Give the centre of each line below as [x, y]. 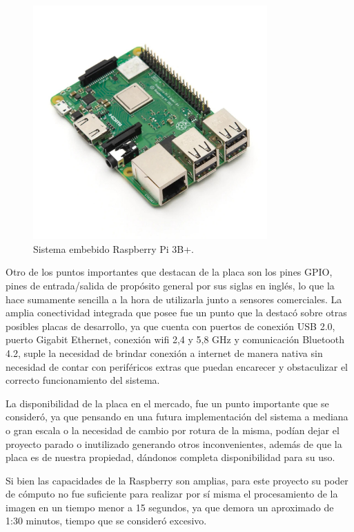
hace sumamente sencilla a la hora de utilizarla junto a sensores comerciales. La [174, 299]
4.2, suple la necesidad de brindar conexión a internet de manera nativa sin [164, 352]
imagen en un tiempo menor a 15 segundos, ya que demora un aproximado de [170, 507]
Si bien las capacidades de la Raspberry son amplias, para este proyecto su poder [177, 480]
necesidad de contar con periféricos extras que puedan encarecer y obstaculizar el [177, 366]
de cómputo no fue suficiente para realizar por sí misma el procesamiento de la [172, 494]
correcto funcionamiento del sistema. [83, 380]
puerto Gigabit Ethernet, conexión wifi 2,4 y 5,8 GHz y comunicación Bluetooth [175, 339]
